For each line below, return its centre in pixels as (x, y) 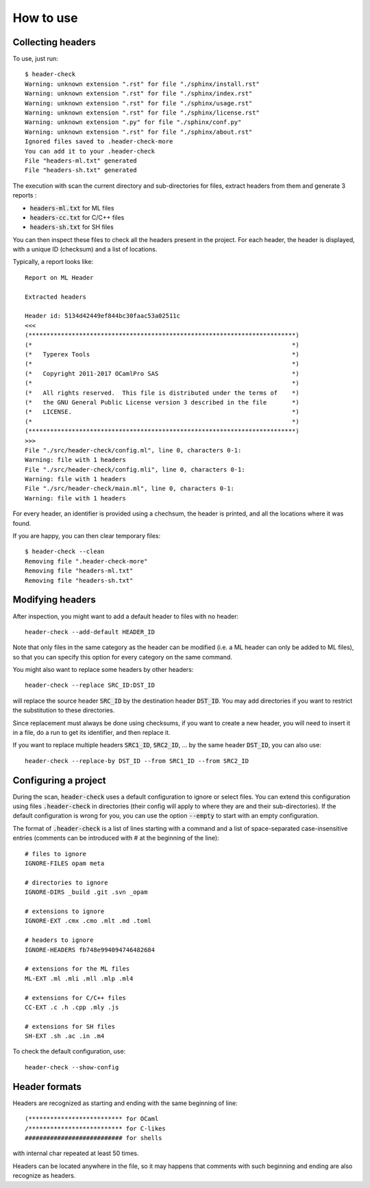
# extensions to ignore (65, 911)
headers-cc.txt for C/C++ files (77, 217)
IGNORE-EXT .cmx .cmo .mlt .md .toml (88, 921)
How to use (45, 18)
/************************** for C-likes (95, 1128)
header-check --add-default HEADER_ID (90, 632)
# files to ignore (56, 854)
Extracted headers (56, 297)
